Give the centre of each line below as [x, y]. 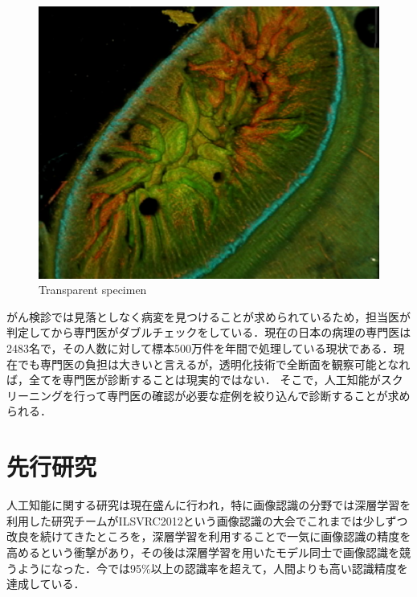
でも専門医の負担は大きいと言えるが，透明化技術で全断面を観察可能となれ [214, 364]
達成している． [46, 584]
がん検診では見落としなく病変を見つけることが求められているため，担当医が [208, 316]
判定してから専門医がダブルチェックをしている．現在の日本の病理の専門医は [209, 332]
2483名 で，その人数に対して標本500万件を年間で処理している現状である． [200, 348]
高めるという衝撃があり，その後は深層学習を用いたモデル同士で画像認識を [203, 552]
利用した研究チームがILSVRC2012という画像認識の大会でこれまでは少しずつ [207, 520]
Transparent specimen [93, 290]
